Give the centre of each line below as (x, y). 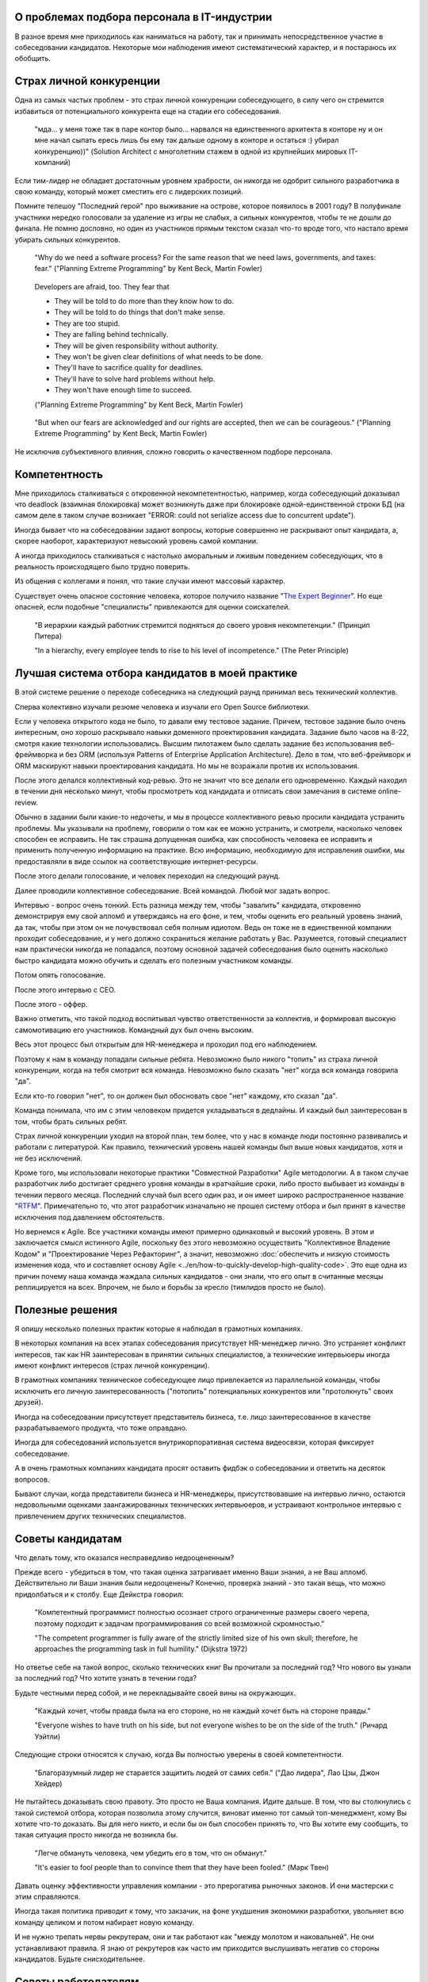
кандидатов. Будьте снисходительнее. (80, 1959)
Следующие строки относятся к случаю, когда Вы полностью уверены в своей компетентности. (179, 1754)
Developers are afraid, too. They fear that (102, 286)
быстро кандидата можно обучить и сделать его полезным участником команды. (154, 960)
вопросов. (32, 1479)
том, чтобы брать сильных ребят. (71, 1121)
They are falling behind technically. (111, 335)
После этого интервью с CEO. (65, 989)
